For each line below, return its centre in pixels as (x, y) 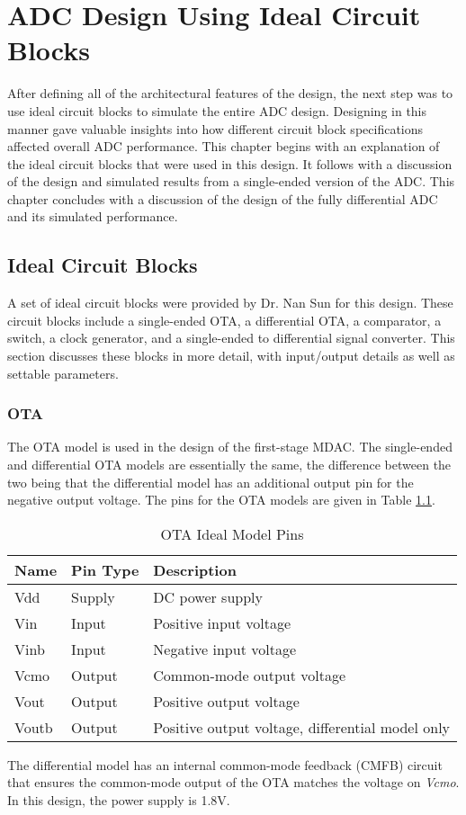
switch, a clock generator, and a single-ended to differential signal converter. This (231, 338)
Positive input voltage (222, 622)
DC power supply (208, 596)
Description (195, 569)
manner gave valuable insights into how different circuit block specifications (215, 128)
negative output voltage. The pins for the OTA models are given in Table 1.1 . (221, 500)
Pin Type (105, 569)
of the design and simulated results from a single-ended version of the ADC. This (231, 181)
